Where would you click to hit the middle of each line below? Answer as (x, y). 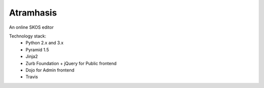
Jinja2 (32, 56)
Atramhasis (33, 13)
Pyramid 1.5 (37, 50)
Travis (32, 77)
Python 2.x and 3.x (44, 43)
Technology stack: (28, 36)
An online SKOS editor (31, 27)
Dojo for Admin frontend (50, 70)
